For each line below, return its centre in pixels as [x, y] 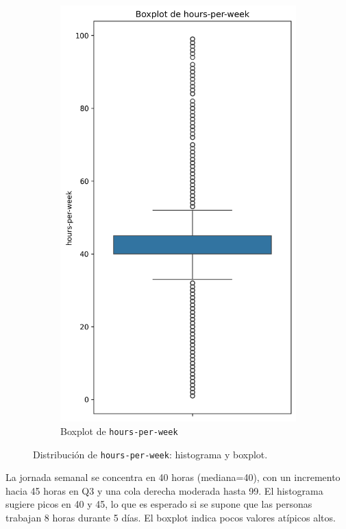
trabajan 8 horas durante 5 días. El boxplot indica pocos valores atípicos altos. [171, 517]
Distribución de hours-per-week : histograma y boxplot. [150, 454]
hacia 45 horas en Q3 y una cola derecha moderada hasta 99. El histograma [164, 490]
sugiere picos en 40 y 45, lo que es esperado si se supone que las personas [159, 504]
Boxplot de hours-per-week [119, 431]
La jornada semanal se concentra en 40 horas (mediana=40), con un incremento [173, 477]
